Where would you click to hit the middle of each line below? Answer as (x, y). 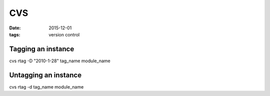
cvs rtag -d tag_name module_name (46, 87)
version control (64, 34)
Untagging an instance (45, 75)
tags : (15, 34)
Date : (15, 28)
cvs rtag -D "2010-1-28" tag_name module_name (60, 61)
